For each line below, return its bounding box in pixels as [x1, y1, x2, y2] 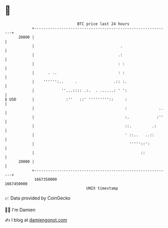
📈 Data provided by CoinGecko [5, 195, 71, 201]
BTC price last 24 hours [77, 21, 130, 26]
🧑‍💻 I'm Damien [5, 207, 36, 213]
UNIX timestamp [86, 185, 118, 191]
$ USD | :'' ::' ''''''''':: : [5, 96, 128, 102]
